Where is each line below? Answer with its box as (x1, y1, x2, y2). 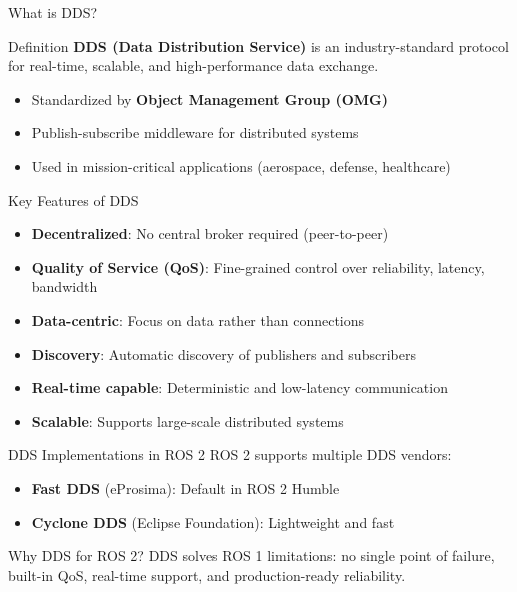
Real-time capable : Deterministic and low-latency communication (31, 377, 448, 398)
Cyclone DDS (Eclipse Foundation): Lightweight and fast (31, 511, 395, 532)
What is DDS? (8, 2, 98, 22)
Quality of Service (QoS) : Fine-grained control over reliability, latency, (31, 256, 485, 277)
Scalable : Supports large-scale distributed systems (31, 410, 344, 431)
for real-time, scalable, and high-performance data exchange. (8, 55, 379, 76)
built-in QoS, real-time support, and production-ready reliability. (8, 564, 406, 585)
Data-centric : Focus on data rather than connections (31, 309, 365, 330)
